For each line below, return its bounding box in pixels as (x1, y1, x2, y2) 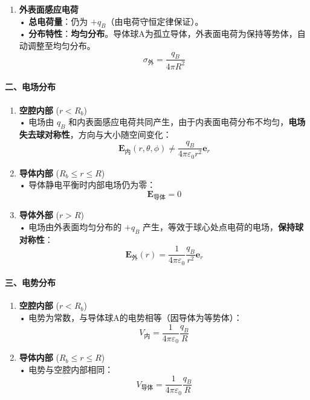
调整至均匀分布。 (27, 39, 95, 51)
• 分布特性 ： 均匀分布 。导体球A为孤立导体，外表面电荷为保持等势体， (19, 27, 297, 40)
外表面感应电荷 (19, 3, 79, 15)
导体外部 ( (19, 208, 59, 221)
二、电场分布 (5, 80, 56, 93)
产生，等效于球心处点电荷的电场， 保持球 (143, 220, 304, 233)
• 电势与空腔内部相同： (19, 363, 114, 375)
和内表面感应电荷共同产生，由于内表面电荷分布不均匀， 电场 (68, 115, 306, 128)
